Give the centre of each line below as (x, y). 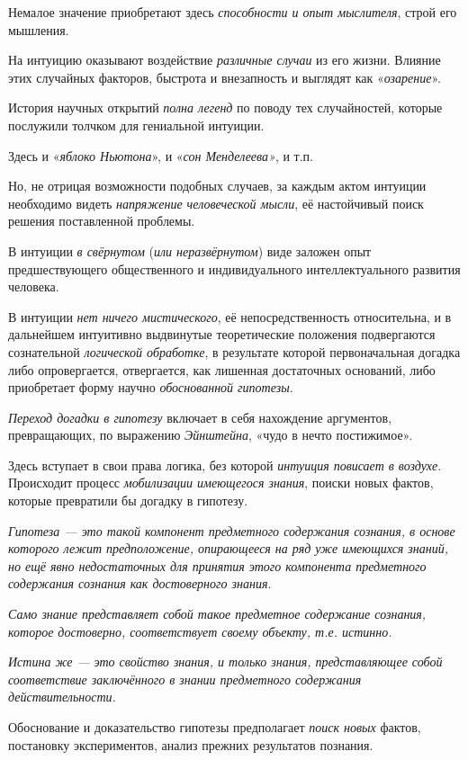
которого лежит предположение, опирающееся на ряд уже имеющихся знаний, (229, 548)
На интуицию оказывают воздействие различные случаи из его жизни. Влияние (225, 60)
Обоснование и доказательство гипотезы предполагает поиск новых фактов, (215, 727)
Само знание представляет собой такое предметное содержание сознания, (217, 614)
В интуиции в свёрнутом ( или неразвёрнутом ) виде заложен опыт (190, 250)
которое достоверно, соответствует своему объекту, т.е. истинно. (200, 631)
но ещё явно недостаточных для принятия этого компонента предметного (217, 565)
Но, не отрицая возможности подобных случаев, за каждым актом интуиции (217, 186)
